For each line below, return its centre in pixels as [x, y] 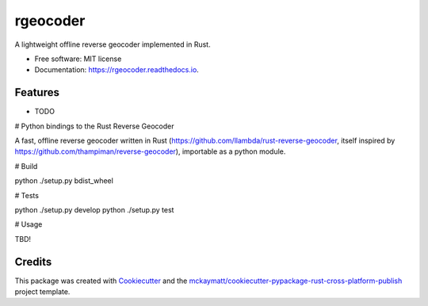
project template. [42, 292]
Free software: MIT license [78, 59]
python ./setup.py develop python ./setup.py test [94, 209]
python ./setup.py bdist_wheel [64, 181]
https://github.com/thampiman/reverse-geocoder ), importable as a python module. [150, 151]
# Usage [29, 224]
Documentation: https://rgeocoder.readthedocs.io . [117, 70]
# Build [26, 166]
